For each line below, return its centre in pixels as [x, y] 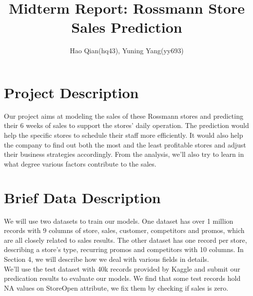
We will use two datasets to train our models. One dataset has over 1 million [119, 221]
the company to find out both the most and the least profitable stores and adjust [125, 144]
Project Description [71, 92]
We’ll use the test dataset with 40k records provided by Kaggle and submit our [122, 268]
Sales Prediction [127, 27]
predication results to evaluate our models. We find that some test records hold [122, 278]
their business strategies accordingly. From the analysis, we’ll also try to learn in [124, 154]
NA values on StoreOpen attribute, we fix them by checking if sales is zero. [116, 287]
